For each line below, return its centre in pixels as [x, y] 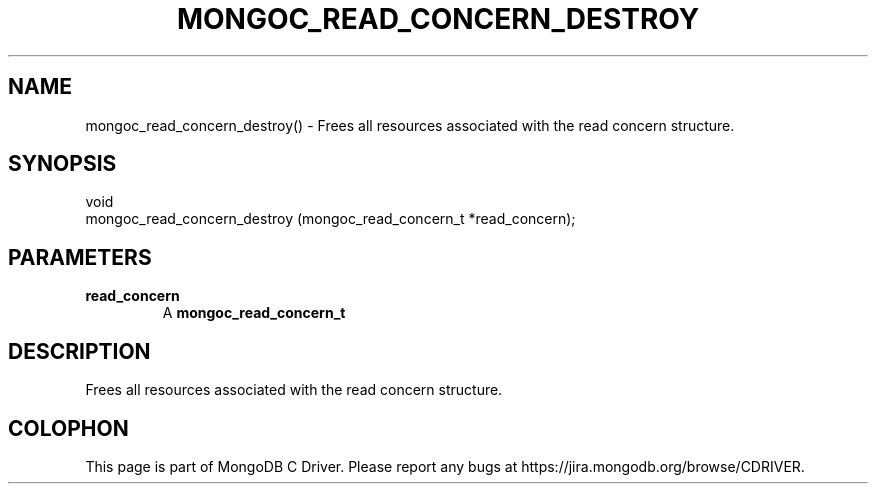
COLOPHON [68, 428]
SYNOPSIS [62, 164]
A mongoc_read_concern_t [254, 313]
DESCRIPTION [79, 351]
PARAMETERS [80, 257]
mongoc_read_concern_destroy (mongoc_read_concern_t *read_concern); [330, 219]
